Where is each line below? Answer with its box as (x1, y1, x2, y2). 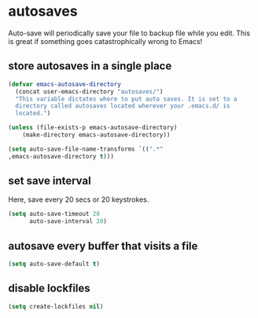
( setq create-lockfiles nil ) (8, 302, 104, 310)
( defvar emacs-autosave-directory (8, 80, 122, 88)
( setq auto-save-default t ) (8, 260, 101, 268)
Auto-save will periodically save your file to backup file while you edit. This (8, 28, 250, 38)
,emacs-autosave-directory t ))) (8, 152, 114, 160)
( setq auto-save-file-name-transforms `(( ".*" (8, 144, 164, 153)
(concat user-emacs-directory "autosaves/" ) (15, 87, 164, 96)
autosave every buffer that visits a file (8, 239, 198, 253)
